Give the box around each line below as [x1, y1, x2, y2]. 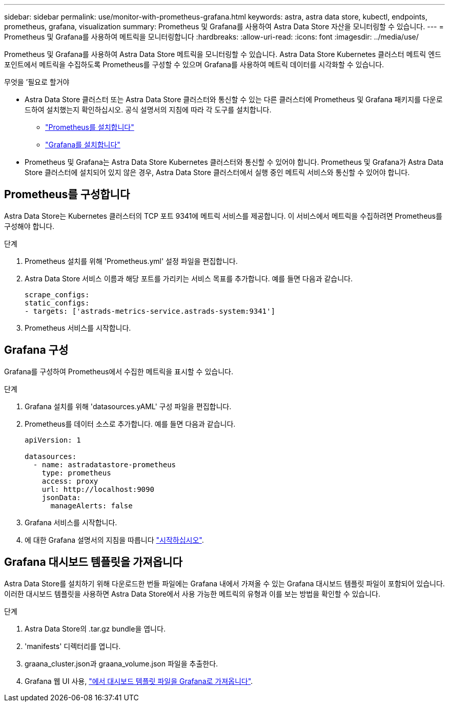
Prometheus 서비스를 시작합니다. [25, 323, 131, 332]
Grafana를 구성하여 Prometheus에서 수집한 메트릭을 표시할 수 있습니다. [4, 367, 233, 376]
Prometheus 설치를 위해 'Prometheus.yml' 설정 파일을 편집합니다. [25, 256, 238, 265]
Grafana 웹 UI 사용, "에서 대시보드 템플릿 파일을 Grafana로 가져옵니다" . [25, 676, 253, 685]
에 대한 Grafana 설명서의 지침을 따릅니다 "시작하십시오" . [25, 535, 204, 544]
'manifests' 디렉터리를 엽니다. [25, 641, 121, 651]
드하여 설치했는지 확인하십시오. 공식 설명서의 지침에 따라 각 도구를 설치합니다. [25, 105, 272, 114]
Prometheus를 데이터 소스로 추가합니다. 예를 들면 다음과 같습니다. [25, 419, 236, 428]
